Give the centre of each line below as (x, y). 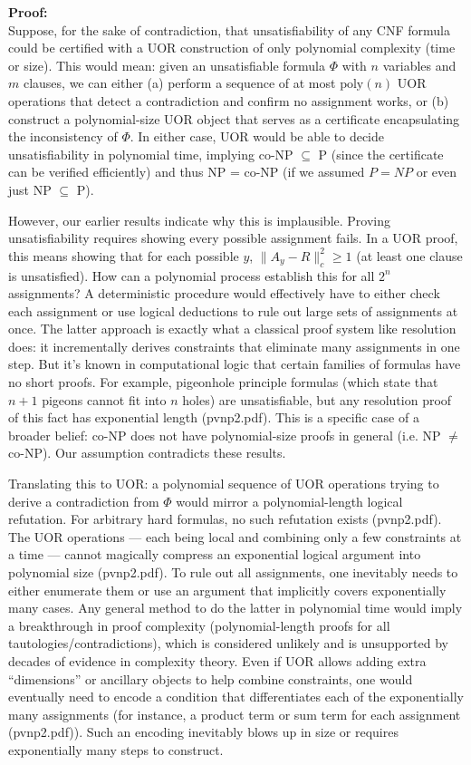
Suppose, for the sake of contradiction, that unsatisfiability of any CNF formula (229, 29)
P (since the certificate (381, 154)
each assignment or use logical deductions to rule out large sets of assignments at (233, 310)
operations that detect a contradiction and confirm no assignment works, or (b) (229, 100)
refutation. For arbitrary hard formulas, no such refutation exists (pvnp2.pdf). (225, 519)
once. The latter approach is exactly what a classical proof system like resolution (232, 329)
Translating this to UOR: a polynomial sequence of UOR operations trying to (224, 484)
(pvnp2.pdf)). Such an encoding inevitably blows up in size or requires (203, 732)
